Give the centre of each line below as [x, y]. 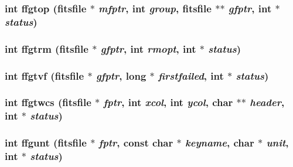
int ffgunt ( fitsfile [46, 143]
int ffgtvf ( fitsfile [45, 75]
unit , [277, 143]
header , [267, 102]
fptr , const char [136, 143]
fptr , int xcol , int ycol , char [168, 102]
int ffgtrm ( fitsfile [47, 48]
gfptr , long [121, 75]
